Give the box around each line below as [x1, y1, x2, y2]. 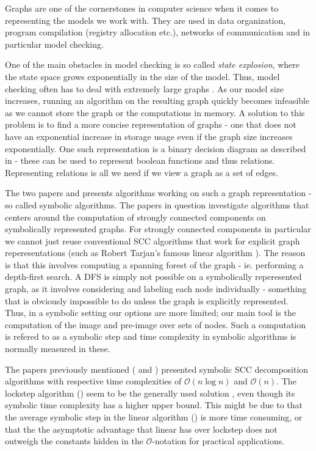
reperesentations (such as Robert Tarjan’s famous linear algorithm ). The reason [5, 246, 306, 259]
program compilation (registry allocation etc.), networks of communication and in [5, 26, 311, 38]
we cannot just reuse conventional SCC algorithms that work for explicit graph [5, 234, 300, 247]
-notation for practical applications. [152, 435, 285, 447]
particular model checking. [5, 37, 104, 50]
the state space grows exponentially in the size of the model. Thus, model [5, 70, 280, 82]
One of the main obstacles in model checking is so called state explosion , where [5, 58, 300, 71]
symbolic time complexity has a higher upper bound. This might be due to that [5, 398, 303, 411]
